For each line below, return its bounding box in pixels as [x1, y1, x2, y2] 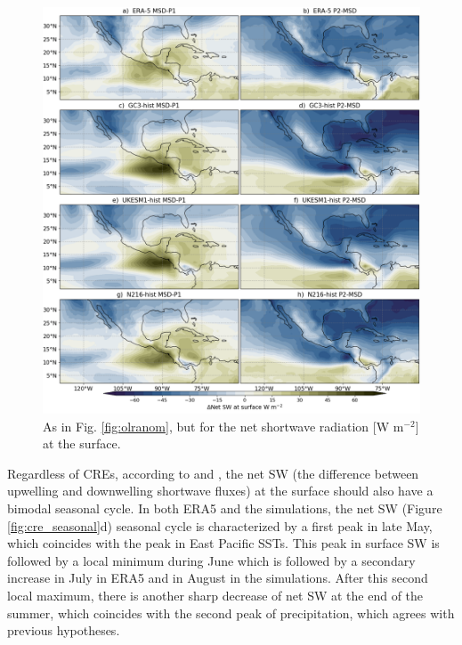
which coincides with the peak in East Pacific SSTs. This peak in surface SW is [7, 534, 440, 552]
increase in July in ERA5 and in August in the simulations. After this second [7, 568, 428, 587]
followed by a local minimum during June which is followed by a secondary [7, 551, 416, 569]
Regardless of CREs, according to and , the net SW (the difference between [7, 464, 419, 482]
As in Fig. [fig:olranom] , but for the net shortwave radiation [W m [43, 416, 404, 435]
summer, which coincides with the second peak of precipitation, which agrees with [7, 603, 455, 622]
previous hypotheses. [7, 621, 120, 640]
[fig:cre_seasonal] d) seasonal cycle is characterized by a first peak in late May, [7, 516, 433, 535]
